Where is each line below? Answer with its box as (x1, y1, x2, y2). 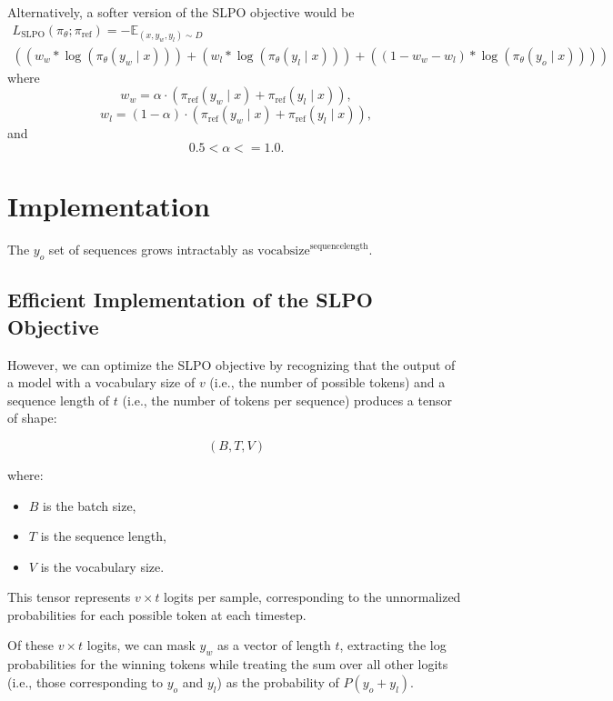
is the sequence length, (40, 526, 166, 546)
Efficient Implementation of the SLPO (7, 285, 373, 314)
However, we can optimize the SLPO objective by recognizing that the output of (7, 355, 456, 374)
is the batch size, (43, 496, 136, 515)
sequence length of (7, 390, 110, 409)
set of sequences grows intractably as (48, 240, 254, 259)
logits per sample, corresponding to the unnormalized (164, 587, 461, 606)
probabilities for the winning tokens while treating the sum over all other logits (7, 655, 448, 674)
